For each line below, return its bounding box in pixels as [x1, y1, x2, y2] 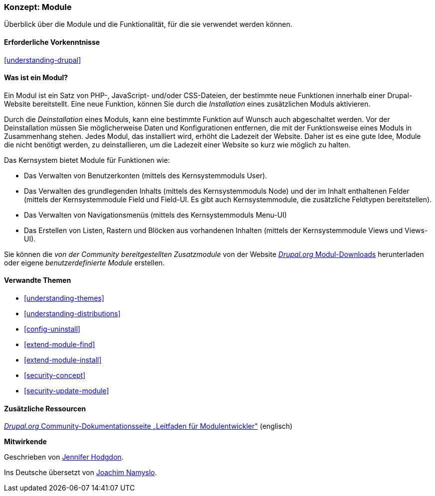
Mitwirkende [4, 437, 47, 446]
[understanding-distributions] [24, 309, 121, 318]
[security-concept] [24, 371, 86, 380]
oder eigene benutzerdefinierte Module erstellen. [4, 258, 165, 267]
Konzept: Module [4, 2, 72, 12]
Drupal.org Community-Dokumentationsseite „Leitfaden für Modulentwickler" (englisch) [4, 422, 292, 431]
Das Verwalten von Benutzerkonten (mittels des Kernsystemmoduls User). [24, 171, 267, 180]
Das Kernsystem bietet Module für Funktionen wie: [4, 155, 170, 164]
